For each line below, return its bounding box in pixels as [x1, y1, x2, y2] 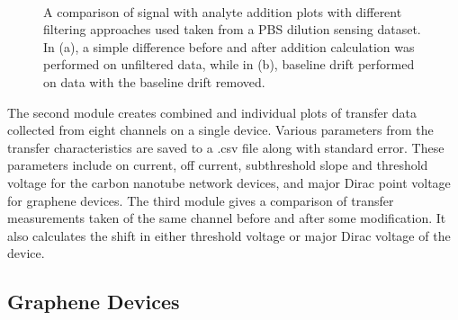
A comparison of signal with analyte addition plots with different [43, 2, 402, 21]
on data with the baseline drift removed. [43, 72, 265, 91]
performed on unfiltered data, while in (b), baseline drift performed [43, 55, 415, 74]
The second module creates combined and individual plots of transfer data [7, 102, 418, 121]
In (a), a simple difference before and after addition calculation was [43, 37, 415, 56]
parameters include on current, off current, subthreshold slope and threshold [7, 156, 428, 174]
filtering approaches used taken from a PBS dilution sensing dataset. [43, 20, 421, 39]
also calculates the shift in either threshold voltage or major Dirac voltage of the [7, 226, 451, 244]
